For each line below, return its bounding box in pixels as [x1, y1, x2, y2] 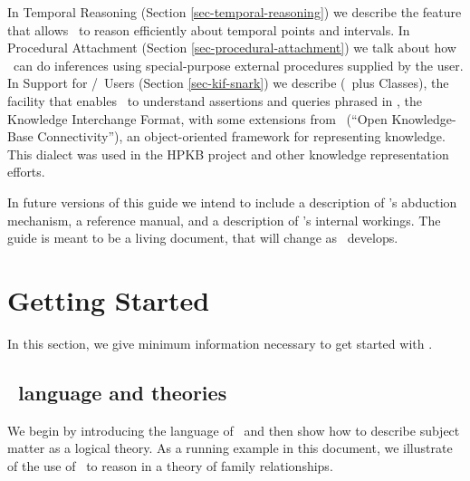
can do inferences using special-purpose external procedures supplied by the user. [13, 55, 464, 74]
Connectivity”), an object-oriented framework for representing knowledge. [37, 127, 446, 146]
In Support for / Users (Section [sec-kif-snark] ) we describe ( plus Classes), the [7, 73, 449, 92]
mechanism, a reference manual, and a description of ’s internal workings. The [7, 210, 441, 229]
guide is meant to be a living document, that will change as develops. [7, 228, 398, 247]
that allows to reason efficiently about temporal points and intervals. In [7, 20, 410, 39]
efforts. [7, 162, 45, 181]
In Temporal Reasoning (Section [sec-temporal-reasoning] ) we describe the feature [7, 3, 462, 21]
